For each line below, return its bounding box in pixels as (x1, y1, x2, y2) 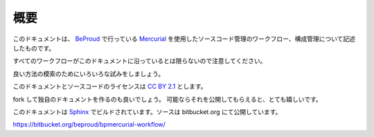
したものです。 (12, 44, 55, 52)
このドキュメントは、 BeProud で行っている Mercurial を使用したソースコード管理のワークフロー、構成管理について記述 (12, 35, 356, 43)
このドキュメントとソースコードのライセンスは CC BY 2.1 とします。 (12, 82, 207, 91)
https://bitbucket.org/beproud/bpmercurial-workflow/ (12, 120, 166, 129)
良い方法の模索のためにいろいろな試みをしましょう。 (12, 69, 165, 77)
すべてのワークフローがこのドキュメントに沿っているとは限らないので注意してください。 (12, 57, 267, 65)
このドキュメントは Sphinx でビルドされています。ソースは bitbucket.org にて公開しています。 (12, 107, 282, 116)
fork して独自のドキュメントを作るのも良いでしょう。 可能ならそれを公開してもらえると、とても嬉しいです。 (12, 95, 322, 103)
